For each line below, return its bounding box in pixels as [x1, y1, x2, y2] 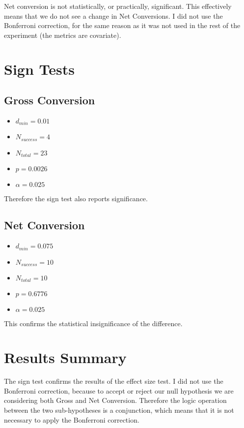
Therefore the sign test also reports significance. [4, 193, 148, 204]
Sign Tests [4, 59, 75, 79]
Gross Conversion [4, 92, 95, 108]
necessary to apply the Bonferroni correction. [4, 414, 139, 425]
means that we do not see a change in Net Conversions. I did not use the [4, 10, 223, 21]
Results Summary [4, 347, 127, 367]
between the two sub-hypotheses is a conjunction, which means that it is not [4, 404, 234, 415]
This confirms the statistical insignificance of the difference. [4, 318, 183, 329]
